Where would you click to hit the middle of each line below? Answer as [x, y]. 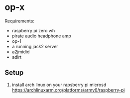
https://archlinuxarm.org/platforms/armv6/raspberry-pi [68, 90]
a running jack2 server [35, 46]
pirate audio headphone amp [42, 36]
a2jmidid [21, 52]
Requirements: [19, 21]
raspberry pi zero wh [33, 30]
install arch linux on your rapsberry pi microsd [59, 85]
